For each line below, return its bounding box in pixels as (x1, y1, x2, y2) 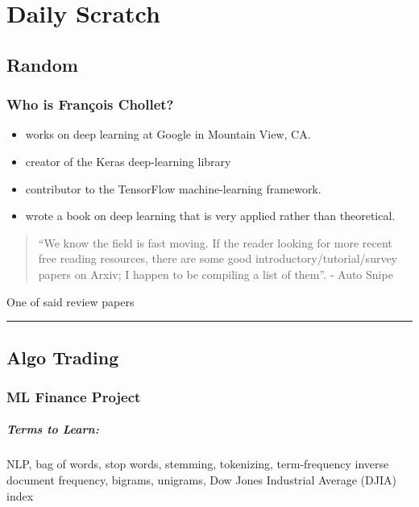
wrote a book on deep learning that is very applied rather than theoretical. (25, 207, 396, 224)
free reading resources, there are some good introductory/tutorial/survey (38, 250, 398, 267)
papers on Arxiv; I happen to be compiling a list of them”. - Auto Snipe (38, 265, 393, 282)
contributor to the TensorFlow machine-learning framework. (25, 180, 322, 197)
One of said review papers (6, 293, 135, 310)
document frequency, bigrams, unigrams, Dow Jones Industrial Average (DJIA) (6, 471, 396, 488)
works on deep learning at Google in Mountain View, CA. (25, 126, 311, 143)
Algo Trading (6, 344, 119, 369)
